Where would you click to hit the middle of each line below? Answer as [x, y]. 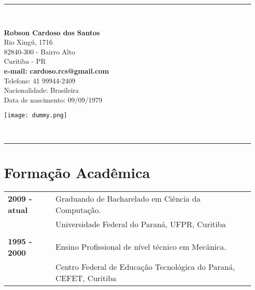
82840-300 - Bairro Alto [39, 51]
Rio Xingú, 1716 [28, 42]
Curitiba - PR [25, 61]
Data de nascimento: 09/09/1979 [53, 99]
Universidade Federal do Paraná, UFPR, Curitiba [141, 224]
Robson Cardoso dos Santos [52, 32]
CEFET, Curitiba [86, 278]
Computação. [78, 210]
